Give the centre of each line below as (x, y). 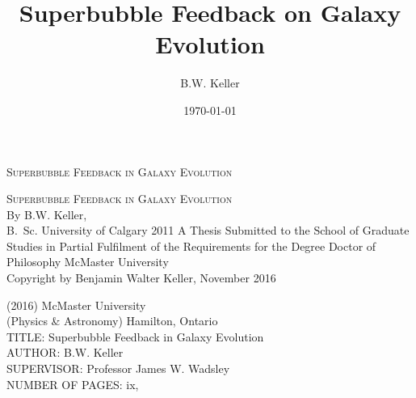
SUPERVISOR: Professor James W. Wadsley (118, 368)
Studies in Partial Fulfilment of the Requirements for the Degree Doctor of (191, 246)
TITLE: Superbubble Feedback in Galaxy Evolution (135, 336)
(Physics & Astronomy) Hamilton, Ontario (112, 321)
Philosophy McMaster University (88, 262)
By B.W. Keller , (47, 214)
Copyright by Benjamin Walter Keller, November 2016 (141, 278)
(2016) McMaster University (76, 305)
